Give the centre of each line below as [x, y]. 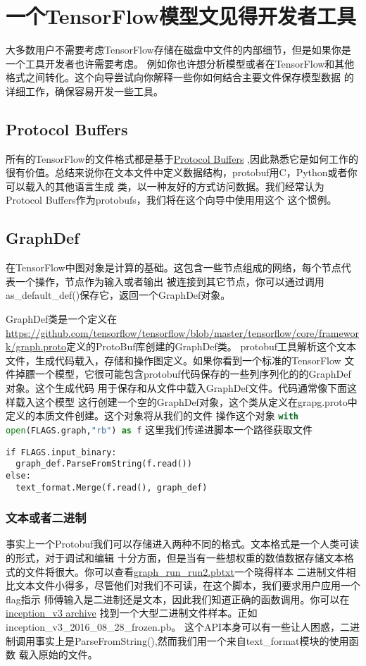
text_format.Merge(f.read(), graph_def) [112, 487]
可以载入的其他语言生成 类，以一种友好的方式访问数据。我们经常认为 [165, 186]
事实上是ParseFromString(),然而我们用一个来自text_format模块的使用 [192, 640]
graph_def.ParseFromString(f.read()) [104, 464]
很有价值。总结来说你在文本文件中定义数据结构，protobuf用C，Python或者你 [182, 172]
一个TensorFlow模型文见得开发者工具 [181, 16]
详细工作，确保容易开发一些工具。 [84, 91]
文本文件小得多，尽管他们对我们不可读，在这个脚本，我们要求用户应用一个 [188, 585]
